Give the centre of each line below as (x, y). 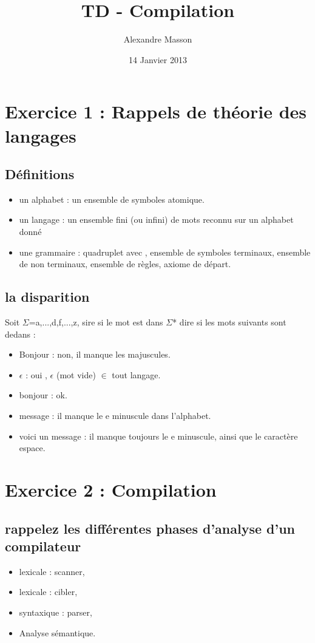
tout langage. (136, 374)
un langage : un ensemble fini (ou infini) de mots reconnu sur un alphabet (156, 219)
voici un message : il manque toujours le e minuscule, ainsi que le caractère (158, 436)
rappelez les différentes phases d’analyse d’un (150, 528)
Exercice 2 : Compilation (111, 489)
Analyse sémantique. (57, 632)
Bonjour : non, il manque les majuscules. (95, 354)
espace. (32, 448)
